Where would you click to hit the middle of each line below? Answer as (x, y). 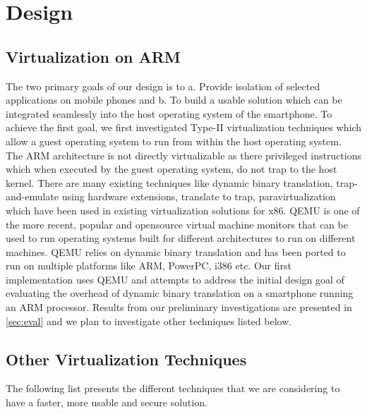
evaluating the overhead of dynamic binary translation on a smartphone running (180, 293)
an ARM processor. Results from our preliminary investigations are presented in (179, 307)
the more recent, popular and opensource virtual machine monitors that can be (177, 224)
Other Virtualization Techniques (126, 359)
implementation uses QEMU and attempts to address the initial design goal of (175, 279)
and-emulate (32, 196)
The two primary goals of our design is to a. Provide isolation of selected (163, 86)
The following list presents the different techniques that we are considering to (173, 388)
